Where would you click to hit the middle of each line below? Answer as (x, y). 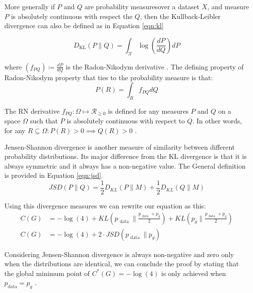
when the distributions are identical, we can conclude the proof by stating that (122, 264)
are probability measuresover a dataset (142, 6)
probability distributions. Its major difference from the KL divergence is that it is (126, 156)
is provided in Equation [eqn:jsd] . (54, 175)
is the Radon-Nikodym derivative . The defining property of (155, 66)
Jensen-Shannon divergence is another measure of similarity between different (120, 146)
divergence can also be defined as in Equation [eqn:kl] (84, 26)
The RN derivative (32, 111)
